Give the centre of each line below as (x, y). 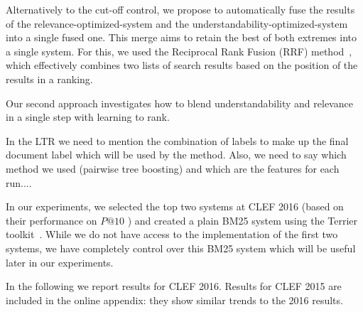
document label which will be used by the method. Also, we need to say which (176, 155)
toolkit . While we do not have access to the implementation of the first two (172, 234)
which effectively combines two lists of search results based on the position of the (182, 65)
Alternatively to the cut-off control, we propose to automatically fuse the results (180, 9)
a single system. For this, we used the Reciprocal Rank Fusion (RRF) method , (179, 51)
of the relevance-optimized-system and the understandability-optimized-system (177, 23)
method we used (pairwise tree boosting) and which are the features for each (173, 168)
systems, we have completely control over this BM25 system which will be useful (181, 248)
